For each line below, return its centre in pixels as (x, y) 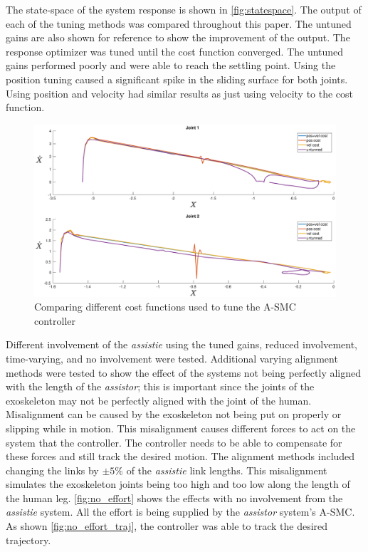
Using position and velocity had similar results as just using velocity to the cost (180, 93)
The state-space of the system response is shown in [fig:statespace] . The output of (184, 9)
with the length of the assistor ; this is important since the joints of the (160, 386)
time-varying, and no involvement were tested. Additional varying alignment (172, 358)
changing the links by (52, 470)
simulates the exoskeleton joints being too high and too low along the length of (178, 484)
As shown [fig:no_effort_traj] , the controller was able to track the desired (167, 526)
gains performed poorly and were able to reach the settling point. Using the (171, 65)
